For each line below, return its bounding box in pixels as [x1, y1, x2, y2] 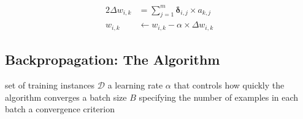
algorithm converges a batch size [5, 90, 127, 103]
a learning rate [107, 79, 163, 92]
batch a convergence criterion [5, 103, 115, 115]
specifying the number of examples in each [139, 90, 299, 103]
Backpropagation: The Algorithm [5, 50, 220, 69]
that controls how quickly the [174, 79, 285, 92]
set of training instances [5, 79, 95, 92]
